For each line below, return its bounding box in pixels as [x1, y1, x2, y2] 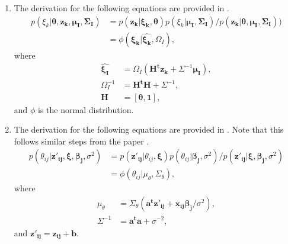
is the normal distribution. [38, 103, 134, 115]
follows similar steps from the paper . [14, 134, 149, 147]
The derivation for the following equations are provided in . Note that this [14, 123, 284, 136]
